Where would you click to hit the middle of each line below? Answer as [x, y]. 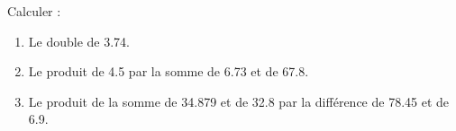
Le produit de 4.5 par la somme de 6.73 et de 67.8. [169, 71]
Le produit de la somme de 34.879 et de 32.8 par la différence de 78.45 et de [239, 101]
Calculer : [34, 11]
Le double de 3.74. [79, 41]
